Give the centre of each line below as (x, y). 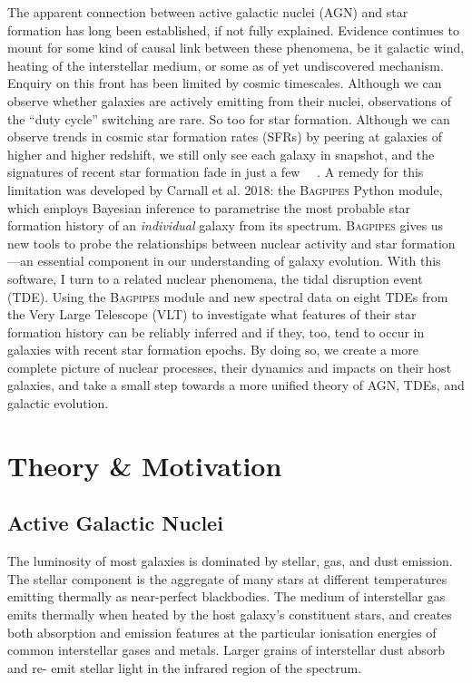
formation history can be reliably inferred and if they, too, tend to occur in (216, 332)
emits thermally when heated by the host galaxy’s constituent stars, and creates (230, 615)
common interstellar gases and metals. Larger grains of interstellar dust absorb (226, 650)
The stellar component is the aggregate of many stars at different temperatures (227, 578)
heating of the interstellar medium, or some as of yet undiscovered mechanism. (226, 65)
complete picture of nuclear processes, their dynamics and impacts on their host (230, 367)
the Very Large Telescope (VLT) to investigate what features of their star (212, 314)
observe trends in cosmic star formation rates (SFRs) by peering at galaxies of (225, 137)
